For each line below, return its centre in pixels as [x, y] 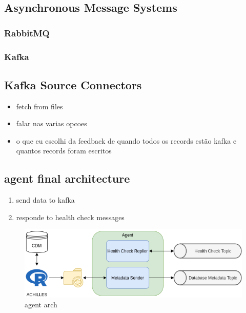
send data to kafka [45, 200]
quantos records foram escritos [64, 151]
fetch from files [39, 106]
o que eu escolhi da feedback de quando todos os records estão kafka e [126, 140]
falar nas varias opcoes [52, 123]
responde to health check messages [70, 217]
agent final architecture [67, 178]
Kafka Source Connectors [73, 84]
